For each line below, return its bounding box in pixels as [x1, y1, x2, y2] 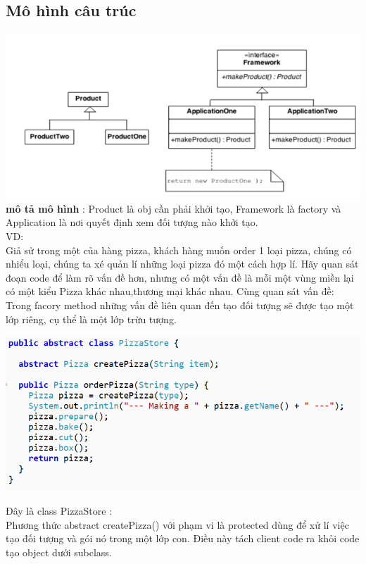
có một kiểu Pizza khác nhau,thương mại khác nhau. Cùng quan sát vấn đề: [6, 284, 334, 299]
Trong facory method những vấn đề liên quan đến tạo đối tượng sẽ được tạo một [6, 297, 354, 312]
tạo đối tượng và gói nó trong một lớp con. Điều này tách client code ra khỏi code [6, 531, 360, 546]
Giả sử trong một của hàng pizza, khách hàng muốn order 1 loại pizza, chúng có [6, 242, 352, 257]
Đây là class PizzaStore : [6, 503, 113, 518]
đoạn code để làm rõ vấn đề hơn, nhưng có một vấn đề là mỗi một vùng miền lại [6, 270, 354, 284]
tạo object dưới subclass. [6, 544, 112, 559]
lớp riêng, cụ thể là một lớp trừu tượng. [6, 311, 177, 326]
